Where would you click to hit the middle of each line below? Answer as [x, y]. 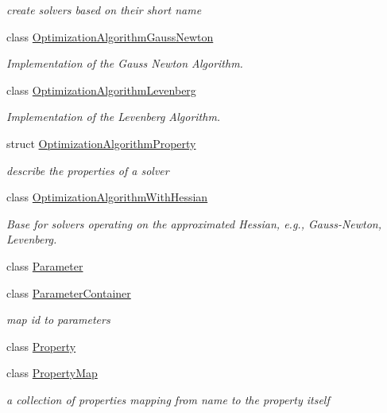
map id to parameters [58, 319]
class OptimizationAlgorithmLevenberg [101, 90]
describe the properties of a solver [88, 170]
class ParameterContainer [69, 292]
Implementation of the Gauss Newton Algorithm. [125, 63]
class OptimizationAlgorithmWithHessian [107, 197]
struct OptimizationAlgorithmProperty [101, 143]
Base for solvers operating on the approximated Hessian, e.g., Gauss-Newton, [194, 223]
